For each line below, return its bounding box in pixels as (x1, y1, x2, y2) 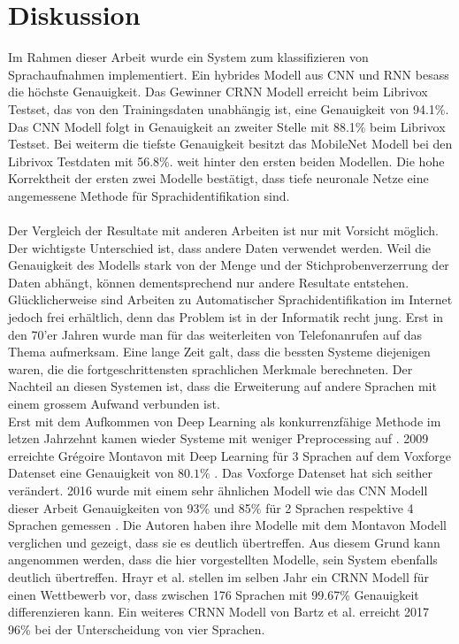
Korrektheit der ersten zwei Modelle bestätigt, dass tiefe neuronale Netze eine (8, 169, 429, 188)
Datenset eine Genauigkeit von (8, 464, 174, 482)
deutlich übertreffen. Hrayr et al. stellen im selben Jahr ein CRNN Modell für (8, 567, 430, 586)
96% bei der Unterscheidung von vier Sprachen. (8, 619, 265, 638)
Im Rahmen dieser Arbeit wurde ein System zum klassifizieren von (8, 48, 369, 66)
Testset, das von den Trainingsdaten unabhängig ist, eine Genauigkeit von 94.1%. (8, 99, 449, 118)
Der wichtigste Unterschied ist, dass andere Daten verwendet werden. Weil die (8, 238, 432, 257)
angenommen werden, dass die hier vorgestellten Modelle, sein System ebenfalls (8, 550, 438, 569)
